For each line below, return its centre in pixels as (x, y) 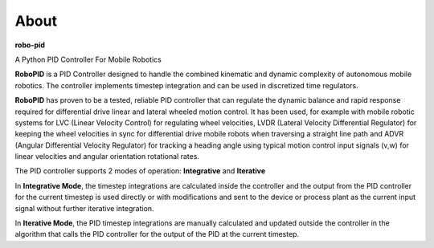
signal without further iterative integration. (84, 208)
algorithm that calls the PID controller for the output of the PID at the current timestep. (157, 234)
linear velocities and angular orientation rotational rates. (107, 157)
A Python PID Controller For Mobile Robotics (88, 59)
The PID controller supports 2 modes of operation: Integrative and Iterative (140, 171)
